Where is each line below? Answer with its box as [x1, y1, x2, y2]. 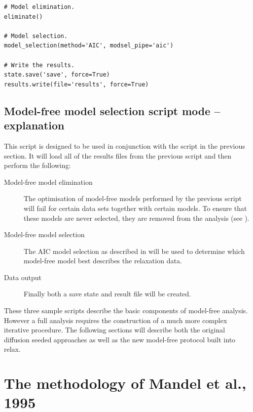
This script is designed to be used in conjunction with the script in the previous [4, 140, 245, 151]
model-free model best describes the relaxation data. [24, 255, 182, 266]
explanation [4, 118, 65, 133]
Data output [4, 272, 42, 282]
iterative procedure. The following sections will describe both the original [4, 325, 225, 335]
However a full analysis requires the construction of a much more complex [4, 315, 227, 325]
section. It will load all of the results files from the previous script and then [4, 150, 232, 161]
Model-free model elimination [4, 176, 93, 187]
